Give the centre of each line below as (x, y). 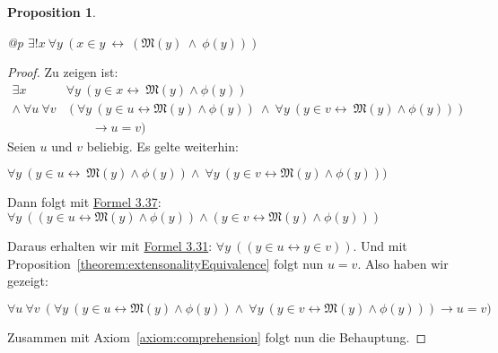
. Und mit (380, 246)
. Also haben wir (403, 263)
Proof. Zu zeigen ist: (63, 72)
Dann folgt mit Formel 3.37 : (84, 202)
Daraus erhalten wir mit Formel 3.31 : (110, 246)
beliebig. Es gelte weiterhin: (162, 146)
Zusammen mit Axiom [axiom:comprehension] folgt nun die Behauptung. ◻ (217, 336)
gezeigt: (28, 281)
